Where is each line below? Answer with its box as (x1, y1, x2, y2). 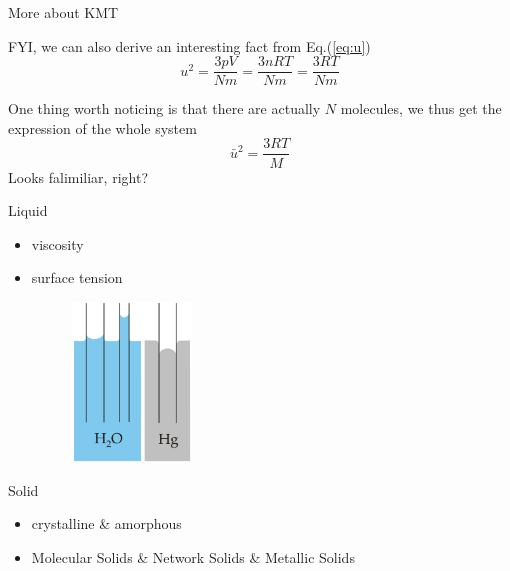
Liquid (8, 200, 48, 221)
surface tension (31, 267, 123, 288)
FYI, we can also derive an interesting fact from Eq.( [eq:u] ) (8, 35, 371, 56)
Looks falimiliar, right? (8, 166, 148, 187)
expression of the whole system (8, 117, 197, 138)
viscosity (31, 233, 84, 254)
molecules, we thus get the (340, 98, 502, 119)
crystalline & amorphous (31, 513, 182, 534)
